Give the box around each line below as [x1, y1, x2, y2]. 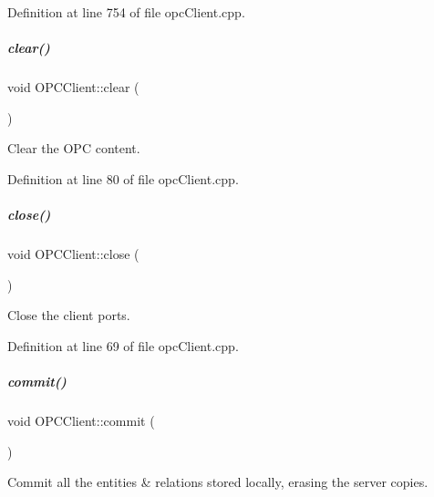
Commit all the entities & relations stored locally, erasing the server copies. [7, 472, 429, 492]
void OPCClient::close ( [7, 244, 139, 264]
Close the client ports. [7, 305, 130, 325]
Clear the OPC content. [7, 139, 140, 158]
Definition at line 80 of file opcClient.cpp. [7, 169, 239, 188]
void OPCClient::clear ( [7, 78, 139, 97]
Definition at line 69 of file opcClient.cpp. [7, 336, 239, 355]
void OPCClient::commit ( [7, 411, 155, 430]
